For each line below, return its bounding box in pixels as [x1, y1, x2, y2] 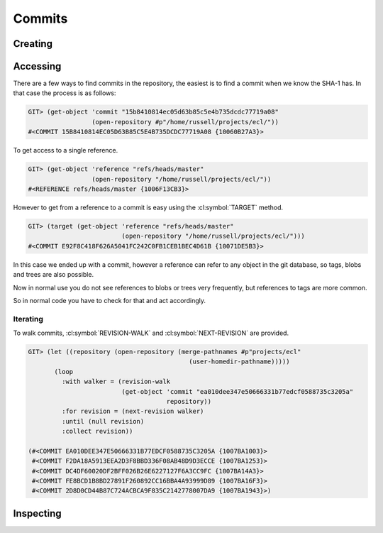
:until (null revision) [61, 417, 145, 425]
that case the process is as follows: [13, 89, 116, 97]
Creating [13, 38, 53, 50]
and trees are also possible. [13, 270, 94, 279]
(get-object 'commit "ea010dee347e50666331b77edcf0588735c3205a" [121, 388, 354, 395]
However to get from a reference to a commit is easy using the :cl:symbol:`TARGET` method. [13, 203, 284, 211]
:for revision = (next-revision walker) [61, 407, 204, 415]
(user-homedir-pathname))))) [189, 358, 290, 366]
